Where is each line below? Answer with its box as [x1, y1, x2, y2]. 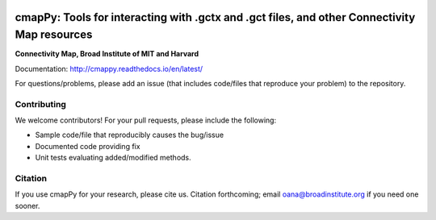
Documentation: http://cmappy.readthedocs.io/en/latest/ [15, 64, 203, 73]
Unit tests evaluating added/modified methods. [35, 153, 191, 163]
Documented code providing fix [35, 141, 140, 151]
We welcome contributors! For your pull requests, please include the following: [15, 115, 277, 125]
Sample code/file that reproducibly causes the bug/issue [35, 130, 224, 140]
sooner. [15, 201, 40, 210]
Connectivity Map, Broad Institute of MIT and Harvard [15, 49, 199, 59]
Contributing [15, 98, 66, 110]
